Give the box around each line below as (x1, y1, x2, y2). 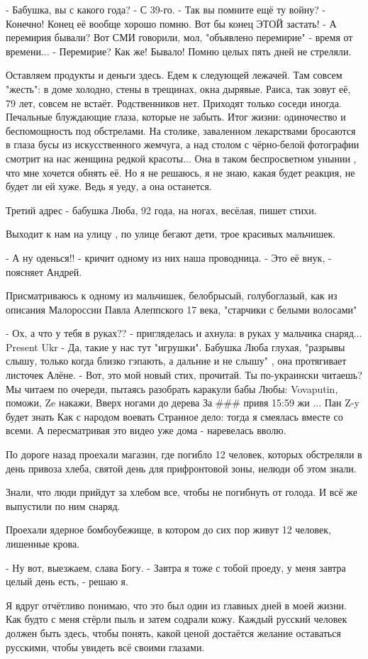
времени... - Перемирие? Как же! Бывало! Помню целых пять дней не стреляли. (6, 43, 352, 58)
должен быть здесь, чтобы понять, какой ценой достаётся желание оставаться (6, 625, 341, 640)
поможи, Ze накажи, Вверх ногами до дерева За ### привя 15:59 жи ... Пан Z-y (6, 395, 359, 410)
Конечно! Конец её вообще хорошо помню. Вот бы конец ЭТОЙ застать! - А (6, 16, 337, 31)
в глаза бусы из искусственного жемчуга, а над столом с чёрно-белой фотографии (6, 137, 359, 152)
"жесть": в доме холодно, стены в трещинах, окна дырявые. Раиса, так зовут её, (6, 81, 351, 96)
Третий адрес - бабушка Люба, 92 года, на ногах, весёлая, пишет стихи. (6, 202, 317, 217)
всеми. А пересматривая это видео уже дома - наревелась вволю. (6, 423, 286, 438)
